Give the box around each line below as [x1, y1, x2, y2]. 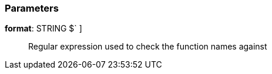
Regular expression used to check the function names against [28, 41, 267, 52]
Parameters [5, 2, 59, 14]
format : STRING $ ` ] [5, 23, 82, 34]
